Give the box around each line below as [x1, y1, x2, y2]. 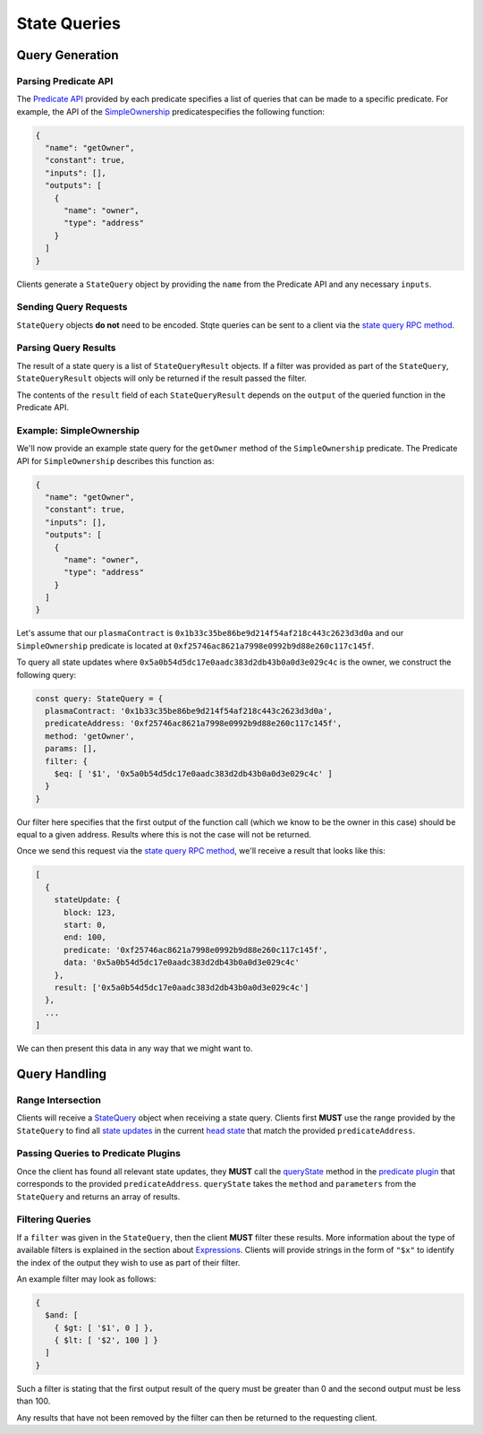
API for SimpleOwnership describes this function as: [16, 455, 215, 466]
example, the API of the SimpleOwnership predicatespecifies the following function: [16, 106, 326, 116]
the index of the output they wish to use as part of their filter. [16, 1257, 241, 1267]
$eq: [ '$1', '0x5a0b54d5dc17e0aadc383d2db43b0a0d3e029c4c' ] [54, 769, 333, 778]
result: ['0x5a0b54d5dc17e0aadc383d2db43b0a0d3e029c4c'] [54, 982, 309, 992]
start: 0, [64, 920, 107, 931]
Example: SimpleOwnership [16, 424, 140, 436]
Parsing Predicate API [16, 74, 114, 87]
